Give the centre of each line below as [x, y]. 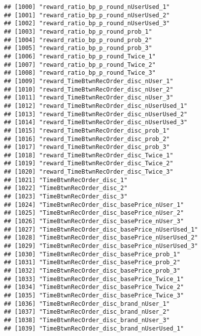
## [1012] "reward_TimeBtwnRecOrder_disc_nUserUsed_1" [96, 106]
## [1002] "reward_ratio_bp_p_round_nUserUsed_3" [87, 24]
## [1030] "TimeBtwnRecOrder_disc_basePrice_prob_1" [92, 254]
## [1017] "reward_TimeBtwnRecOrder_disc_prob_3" [87, 147]
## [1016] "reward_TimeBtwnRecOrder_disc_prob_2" [87, 139]
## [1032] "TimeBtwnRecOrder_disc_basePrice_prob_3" [92, 271]
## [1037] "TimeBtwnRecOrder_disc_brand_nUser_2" [87, 312]
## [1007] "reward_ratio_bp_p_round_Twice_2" [80, 65]
